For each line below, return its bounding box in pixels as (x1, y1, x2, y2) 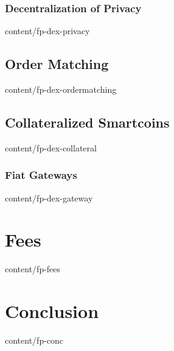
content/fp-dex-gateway (5, 191, 93, 204)
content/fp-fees (5, 262, 61, 275)
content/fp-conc (5, 334, 64, 347)
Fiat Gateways (5, 167, 77, 183)
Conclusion (5, 299, 99, 324)
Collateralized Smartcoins (5, 113, 170, 131)
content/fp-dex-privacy (5, 24, 90, 37)
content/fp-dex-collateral (5, 141, 97, 154)
